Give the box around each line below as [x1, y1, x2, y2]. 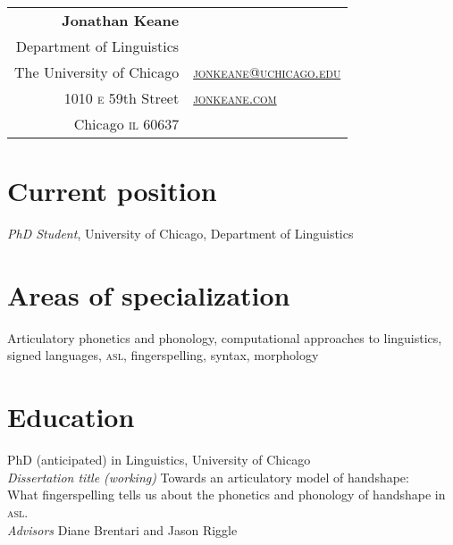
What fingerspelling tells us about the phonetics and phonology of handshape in [7, 485, 446, 504]
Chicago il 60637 [73, 113, 180, 134]
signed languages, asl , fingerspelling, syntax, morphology [7, 346, 319, 365]
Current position [7, 172, 217, 209]
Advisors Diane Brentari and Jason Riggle [7, 520, 238, 539]
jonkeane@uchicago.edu [193, 62, 341, 82]
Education [7, 398, 135, 435]
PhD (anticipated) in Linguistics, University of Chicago [7, 450, 311, 469]
